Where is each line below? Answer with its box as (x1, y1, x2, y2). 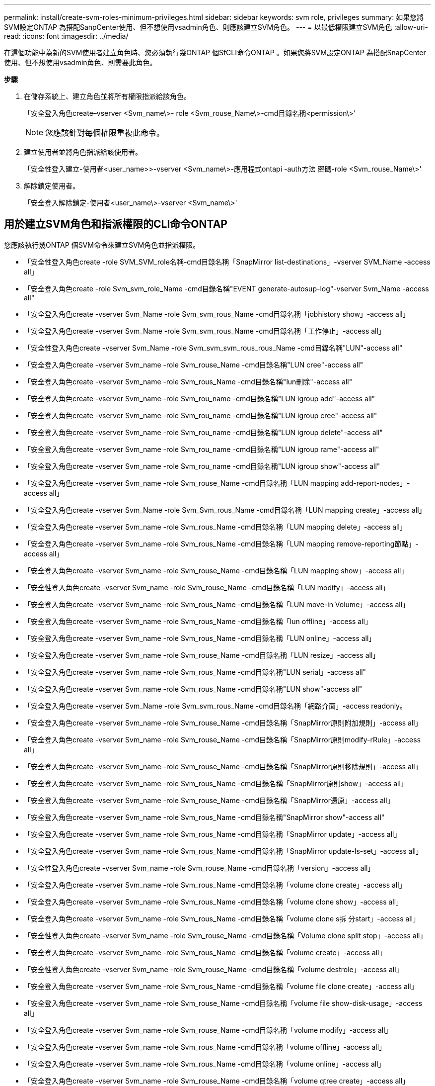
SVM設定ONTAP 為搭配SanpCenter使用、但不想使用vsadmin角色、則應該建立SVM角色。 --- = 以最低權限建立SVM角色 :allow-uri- (4, 23, 428, 31)
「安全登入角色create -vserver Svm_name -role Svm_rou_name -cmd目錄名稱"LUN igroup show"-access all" (24, 461, 380, 470)
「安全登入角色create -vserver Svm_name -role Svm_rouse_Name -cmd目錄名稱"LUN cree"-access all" (24, 360, 363, 369)
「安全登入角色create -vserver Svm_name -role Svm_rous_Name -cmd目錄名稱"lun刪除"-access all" (24, 377, 353, 386)
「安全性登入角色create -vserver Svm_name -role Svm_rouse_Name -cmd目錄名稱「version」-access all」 (24, 863, 375, 872)
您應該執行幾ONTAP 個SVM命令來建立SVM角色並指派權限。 (4, 240, 200, 249)
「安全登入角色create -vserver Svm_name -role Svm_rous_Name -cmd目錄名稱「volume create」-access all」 (24, 948, 386, 957)
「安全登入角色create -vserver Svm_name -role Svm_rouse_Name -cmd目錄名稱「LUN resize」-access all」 (24, 650, 380, 659)
